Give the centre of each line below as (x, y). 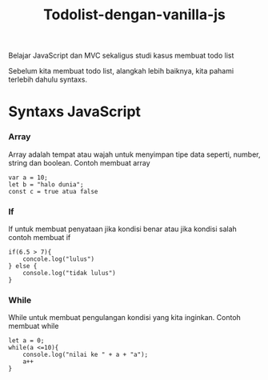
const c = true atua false (53, 191)
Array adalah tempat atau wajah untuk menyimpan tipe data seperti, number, (135, 154)
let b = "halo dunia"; (46, 184)
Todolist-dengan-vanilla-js (134, 15)
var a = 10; (28, 178)
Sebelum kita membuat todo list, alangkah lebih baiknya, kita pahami (121, 71)
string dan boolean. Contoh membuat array (79, 162)
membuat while (34, 326)
